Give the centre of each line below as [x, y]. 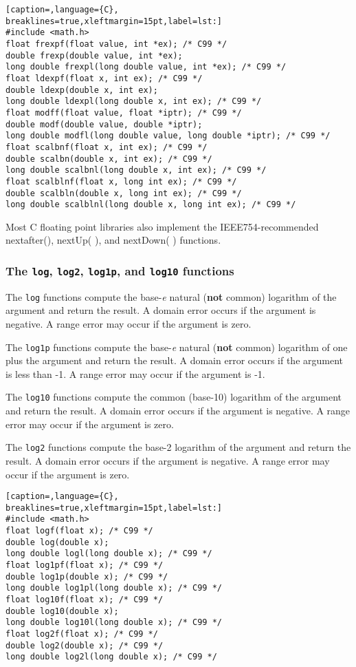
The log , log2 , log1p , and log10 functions [120, 270]
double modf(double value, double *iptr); [104, 124]
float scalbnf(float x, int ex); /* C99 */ [107, 147]
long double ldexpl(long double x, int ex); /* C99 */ [134, 102]
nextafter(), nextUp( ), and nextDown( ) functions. [113, 240]
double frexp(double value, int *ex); [94, 55]
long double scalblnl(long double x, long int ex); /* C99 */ [151, 205]
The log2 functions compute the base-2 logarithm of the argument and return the [178, 447]
